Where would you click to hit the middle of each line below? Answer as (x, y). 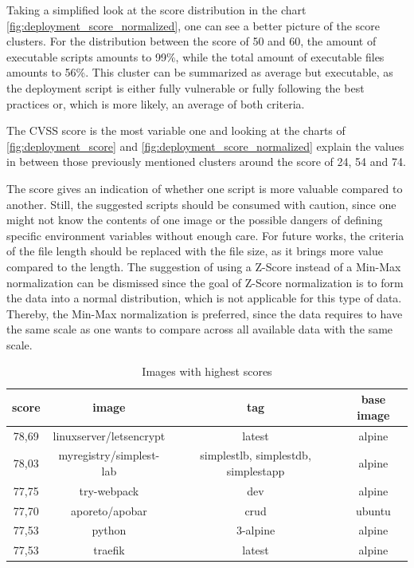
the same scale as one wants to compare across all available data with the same (200, 329)
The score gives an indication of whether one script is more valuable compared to (205, 188)
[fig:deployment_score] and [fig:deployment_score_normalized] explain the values (205, 146)
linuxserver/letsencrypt (109, 435)
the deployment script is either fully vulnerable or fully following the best (186, 87)
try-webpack (109, 490)
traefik (109, 550)
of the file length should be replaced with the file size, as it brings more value (195, 251)
